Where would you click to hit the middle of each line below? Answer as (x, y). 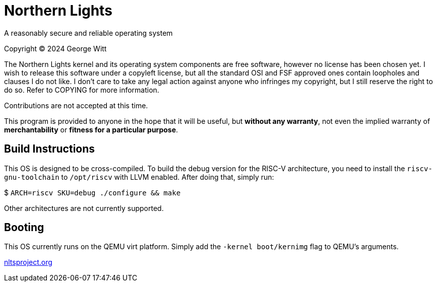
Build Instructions (50, 149)
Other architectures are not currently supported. (84, 208)
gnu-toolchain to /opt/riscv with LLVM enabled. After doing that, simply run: (139, 177)
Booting (24, 228)
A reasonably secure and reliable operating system (88, 33)
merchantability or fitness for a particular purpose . (91, 129)
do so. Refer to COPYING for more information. (82, 90)
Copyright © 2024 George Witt (55, 48)
